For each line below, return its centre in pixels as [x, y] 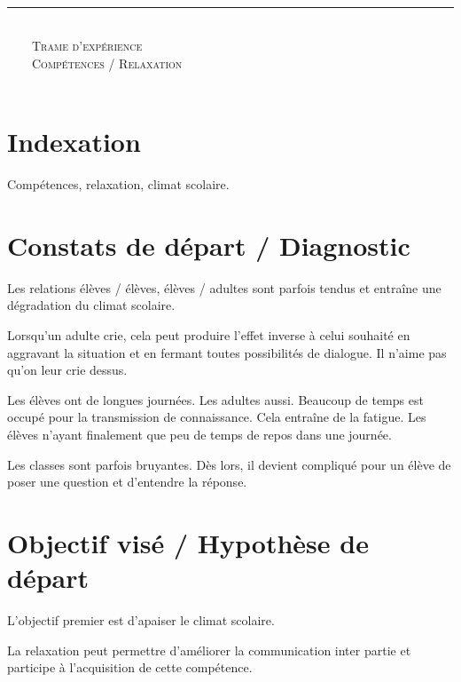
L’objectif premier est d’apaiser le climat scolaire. [141, 620]
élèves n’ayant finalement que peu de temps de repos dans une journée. [199, 434]
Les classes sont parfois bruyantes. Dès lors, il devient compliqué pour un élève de [229, 464]
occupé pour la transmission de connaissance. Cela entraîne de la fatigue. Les [217, 417]
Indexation [74, 142]
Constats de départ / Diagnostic [209, 245]
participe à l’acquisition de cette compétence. [130, 667]
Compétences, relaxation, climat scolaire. [118, 184]
